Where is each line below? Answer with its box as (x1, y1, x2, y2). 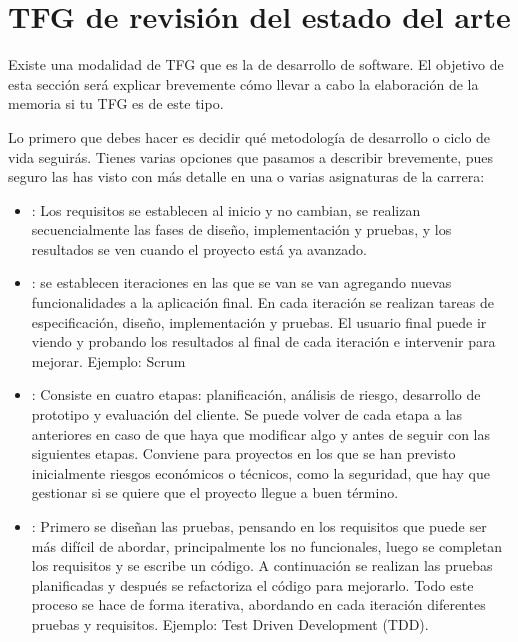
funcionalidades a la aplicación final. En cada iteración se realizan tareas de (31, 292, 494, 313)
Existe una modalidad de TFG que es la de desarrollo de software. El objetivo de (8, 54, 504, 75)
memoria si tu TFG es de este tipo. (8, 93, 224, 114)
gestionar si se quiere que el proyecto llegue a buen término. (31, 482, 399, 503)
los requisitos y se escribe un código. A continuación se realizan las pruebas (31, 555, 493, 576)
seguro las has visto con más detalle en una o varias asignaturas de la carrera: (8, 166, 485, 187)
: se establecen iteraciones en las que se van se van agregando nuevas (31, 272, 452, 293)
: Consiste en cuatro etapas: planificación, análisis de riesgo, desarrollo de (31, 384, 481, 405)
